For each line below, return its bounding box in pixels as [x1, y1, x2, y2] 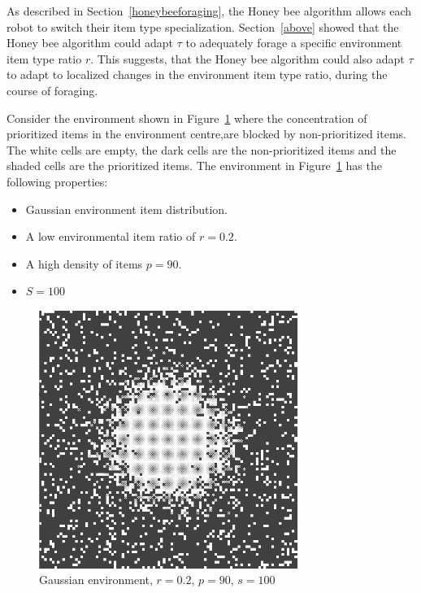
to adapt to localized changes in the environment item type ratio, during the [7, 66, 388, 83]
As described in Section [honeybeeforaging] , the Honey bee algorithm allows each [7, 2, 412, 19]
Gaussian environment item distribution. [25, 200, 228, 217]
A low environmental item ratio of [25, 228, 196, 245]
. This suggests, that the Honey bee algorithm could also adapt [90, 50, 405, 67]
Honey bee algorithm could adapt [7, 34, 174, 51]
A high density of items [25, 255, 143, 272]
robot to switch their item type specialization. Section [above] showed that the [7, 18, 399, 35]
